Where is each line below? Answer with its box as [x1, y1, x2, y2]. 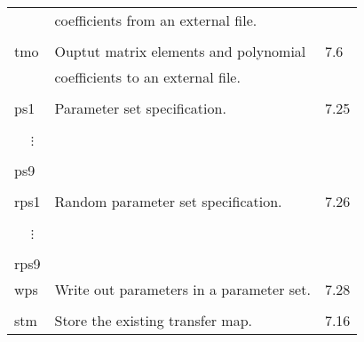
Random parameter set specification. [54, 191, 282, 211]
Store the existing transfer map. [54, 310, 253, 330]
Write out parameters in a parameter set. [54, 279, 311, 299]
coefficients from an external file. [54, 10, 257, 30]
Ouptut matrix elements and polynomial [54, 41, 306, 61]
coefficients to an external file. [54, 67, 241, 87]
